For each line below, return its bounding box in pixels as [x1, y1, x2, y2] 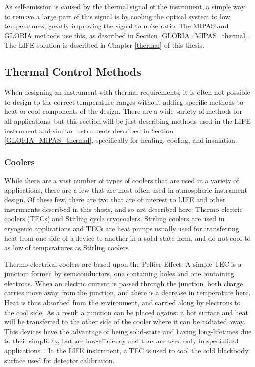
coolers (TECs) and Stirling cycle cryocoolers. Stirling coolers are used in [4, 213, 225, 224]
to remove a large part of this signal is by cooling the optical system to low [4, 11, 230, 21]
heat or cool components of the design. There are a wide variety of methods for [4, 106, 242, 116]
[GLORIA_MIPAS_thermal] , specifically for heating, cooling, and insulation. [4, 135, 237, 145]
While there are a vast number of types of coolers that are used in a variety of [4, 175, 239, 185]
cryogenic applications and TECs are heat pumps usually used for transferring [4, 223, 239, 233]
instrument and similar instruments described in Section [4, 125, 173, 135]
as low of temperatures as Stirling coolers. [4, 242, 130, 253]
